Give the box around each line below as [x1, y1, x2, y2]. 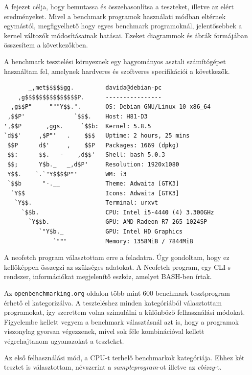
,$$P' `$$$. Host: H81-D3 [7, 113, 148, 120]
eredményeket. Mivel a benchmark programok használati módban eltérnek [4, 11, 226, 21]
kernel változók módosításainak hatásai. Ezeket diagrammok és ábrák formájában [4, 30, 248, 40]
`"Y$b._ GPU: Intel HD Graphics [39, 228, 183, 235]
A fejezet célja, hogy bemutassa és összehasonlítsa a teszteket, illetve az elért [4, 1, 234, 11]
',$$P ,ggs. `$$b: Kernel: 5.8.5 [4, 122, 151, 130]
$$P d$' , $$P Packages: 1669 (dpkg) [7, 141, 179, 149]
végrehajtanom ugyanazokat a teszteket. [4, 336, 124, 346]
